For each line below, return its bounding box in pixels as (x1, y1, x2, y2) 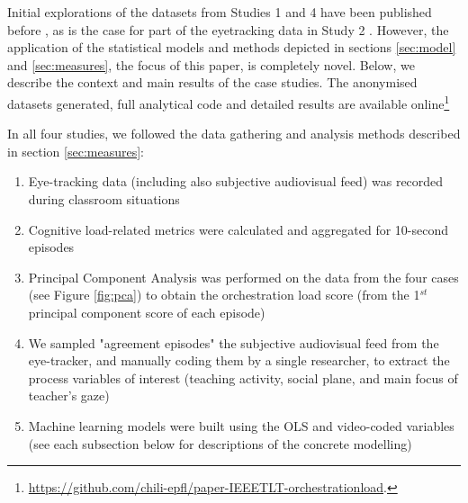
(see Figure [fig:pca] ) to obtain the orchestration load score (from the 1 (28, 285, 420, 304)
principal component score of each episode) (28, 302, 265, 321)
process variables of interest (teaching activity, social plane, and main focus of (28, 368, 458, 387)
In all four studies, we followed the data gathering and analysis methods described (7, 124, 461, 143)
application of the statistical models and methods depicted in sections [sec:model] (7, 38, 456, 57)
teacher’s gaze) (28, 386, 110, 405)
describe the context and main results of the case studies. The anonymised (7, 73, 418, 92)
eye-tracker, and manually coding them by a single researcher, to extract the (28, 351, 450, 370)
